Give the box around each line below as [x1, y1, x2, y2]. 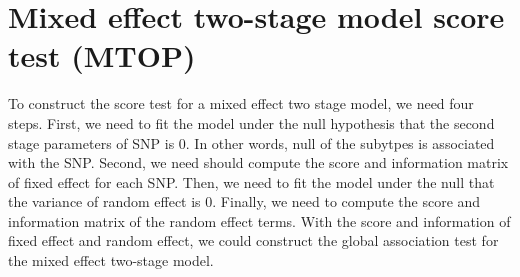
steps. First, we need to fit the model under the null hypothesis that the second [8, 112, 495, 133]
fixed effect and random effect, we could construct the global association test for [8, 230, 499, 251]
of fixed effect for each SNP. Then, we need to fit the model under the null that [8, 171, 495, 192]
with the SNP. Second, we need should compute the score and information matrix [8, 152, 509, 173]
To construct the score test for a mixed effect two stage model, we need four [8, 93, 474, 114]
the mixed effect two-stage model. [8, 250, 214, 271]
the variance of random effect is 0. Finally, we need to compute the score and [8, 191, 481, 212]
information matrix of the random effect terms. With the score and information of [8, 210, 511, 231]
